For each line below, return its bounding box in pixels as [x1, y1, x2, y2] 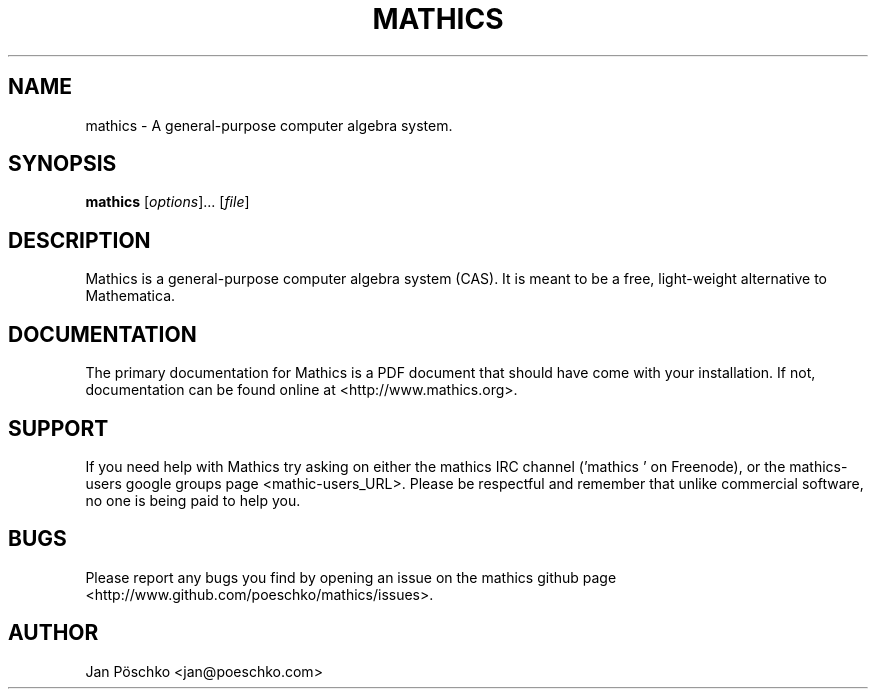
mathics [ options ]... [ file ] [85, 193, 250, 211]
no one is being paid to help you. [85, 491, 301, 509]
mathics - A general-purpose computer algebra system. [85, 116, 453, 134]
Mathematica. [85, 287, 176, 305]
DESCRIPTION [8, 227, 151, 253]
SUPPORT [8, 415, 109, 441]
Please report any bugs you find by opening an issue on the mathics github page [85, 568, 617, 586]
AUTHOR [8, 620, 99, 646]
